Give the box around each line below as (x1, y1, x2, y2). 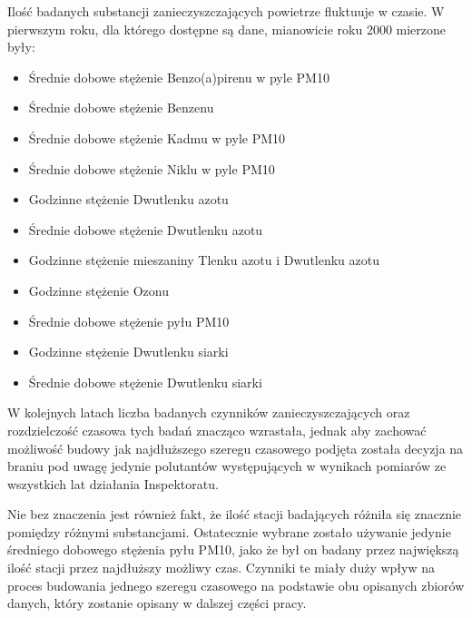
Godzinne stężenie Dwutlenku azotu (28, 190, 229, 209)
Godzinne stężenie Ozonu (28, 280, 169, 299)
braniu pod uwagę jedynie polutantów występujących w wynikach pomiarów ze (7, 456, 447, 476)
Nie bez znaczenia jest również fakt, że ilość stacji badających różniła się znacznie (7, 505, 462, 524)
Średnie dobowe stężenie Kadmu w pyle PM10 (28, 128, 286, 147)
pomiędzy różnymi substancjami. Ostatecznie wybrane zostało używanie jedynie (7, 522, 451, 541)
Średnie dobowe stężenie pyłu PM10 (28, 311, 230, 330)
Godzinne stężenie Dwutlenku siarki (28, 342, 229, 361)
